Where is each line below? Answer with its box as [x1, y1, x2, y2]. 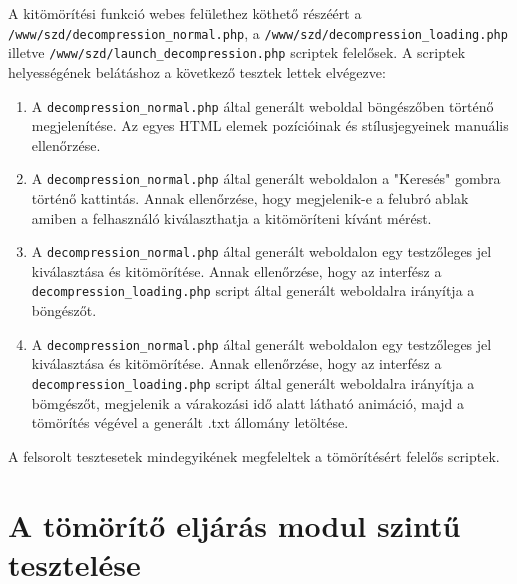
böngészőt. [31, 300, 97, 321]
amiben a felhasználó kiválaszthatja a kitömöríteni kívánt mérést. [31, 207, 432, 228]
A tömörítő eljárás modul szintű [8, 504, 461, 545]
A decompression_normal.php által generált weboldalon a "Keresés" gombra [31, 168, 501, 189]
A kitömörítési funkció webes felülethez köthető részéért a [8, 3, 362, 23]
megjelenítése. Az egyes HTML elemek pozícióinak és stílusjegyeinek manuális [31, 115, 509, 136]
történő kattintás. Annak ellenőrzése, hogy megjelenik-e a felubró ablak [31, 188, 469, 208]
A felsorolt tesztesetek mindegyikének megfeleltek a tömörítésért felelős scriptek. [8, 445, 500, 466]
